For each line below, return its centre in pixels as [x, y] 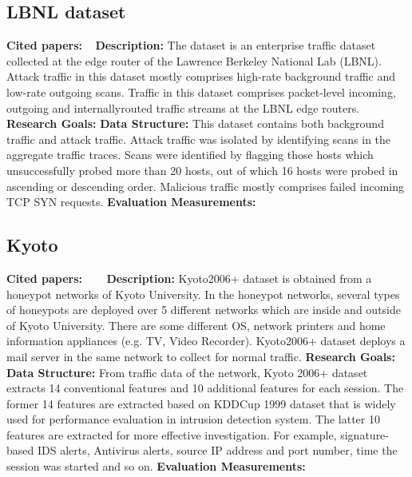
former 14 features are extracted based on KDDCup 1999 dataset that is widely [201, 403]
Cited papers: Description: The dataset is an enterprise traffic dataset [191, 45]
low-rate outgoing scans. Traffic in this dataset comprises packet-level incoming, [201, 91]
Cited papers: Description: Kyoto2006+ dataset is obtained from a [189, 278]
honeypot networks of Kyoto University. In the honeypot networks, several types [203, 294]
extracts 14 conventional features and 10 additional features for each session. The [205, 388]
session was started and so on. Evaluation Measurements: [156, 466]
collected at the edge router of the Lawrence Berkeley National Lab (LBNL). [194, 60]
